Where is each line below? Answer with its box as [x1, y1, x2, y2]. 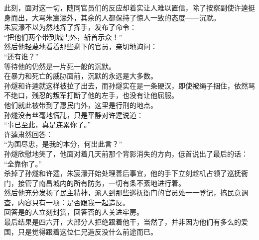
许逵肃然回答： [4, 129, 53, 139]
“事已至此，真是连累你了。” [4, 119, 91, 130]
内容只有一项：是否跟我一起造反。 [17, 197, 129, 207]
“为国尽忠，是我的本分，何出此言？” [4, 139, 123, 149]
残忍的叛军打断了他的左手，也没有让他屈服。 [31, 90, 178, 100]
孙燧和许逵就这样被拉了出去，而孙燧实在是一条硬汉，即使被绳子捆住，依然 [4, 80, 248, 90]
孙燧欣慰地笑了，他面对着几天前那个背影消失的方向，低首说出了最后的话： [4, 148, 248, 159]
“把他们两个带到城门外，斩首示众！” [4, 31, 123, 42]
